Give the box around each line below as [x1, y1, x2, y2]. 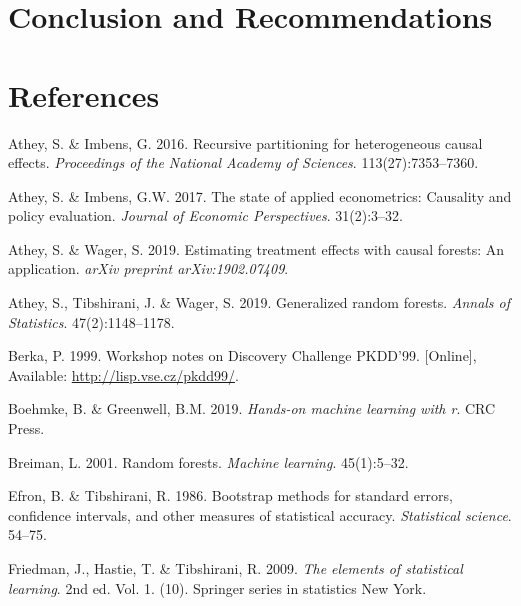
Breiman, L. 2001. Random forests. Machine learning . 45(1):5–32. [8, 451, 409, 472]
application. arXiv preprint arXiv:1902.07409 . [8, 258, 289, 279]
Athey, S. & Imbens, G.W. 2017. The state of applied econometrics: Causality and [8, 185, 512, 206]
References [8, 74, 160, 115]
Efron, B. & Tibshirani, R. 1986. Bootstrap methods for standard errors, [8, 485, 453, 506]
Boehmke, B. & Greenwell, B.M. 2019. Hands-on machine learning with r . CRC [8, 398, 496, 419]
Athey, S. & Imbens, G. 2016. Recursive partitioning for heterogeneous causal [8, 132, 483, 153]
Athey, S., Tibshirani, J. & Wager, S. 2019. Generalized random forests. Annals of [8, 292, 511, 313]
